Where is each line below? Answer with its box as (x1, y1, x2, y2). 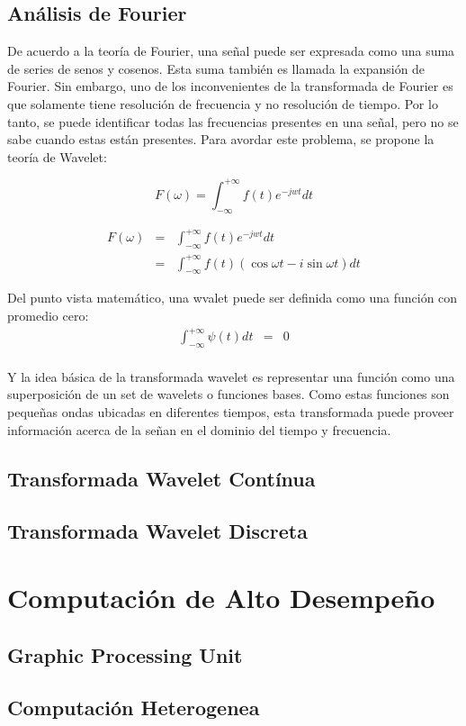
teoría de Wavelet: (7, 147, 107, 166)
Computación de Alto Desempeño (7, 578, 435, 615)
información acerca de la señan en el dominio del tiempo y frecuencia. (7, 420, 391, 439)
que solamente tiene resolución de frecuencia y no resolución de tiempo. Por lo (7, 94, 438, 113)
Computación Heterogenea (7, 694, 260, 721)
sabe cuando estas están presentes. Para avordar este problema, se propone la (7, 130, 435, 149)
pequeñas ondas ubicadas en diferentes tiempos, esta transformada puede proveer (7, 403, 454, 422)
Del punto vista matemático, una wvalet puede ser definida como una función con (7, 288, 458, 307)
